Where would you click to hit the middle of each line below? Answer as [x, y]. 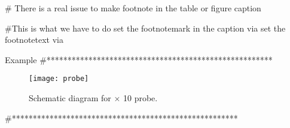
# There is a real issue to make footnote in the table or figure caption [133, 8]
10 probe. [140, 98]
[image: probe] [59, 79]
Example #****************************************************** [139, 59]
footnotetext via [34, 40]
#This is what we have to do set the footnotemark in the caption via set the [145, 28]
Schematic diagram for [70, 98]
